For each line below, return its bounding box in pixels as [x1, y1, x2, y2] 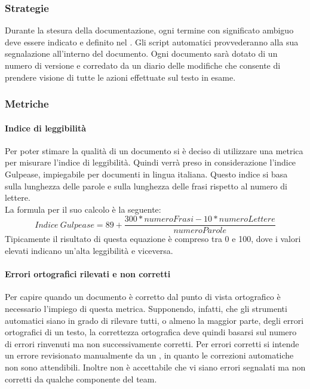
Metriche [5, 96, 49, 111]
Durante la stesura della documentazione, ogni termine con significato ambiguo [5, 24, 294, 36]
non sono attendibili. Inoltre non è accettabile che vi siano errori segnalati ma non [5, 361, 306, 373]
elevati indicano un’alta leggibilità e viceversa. [5, 244, 173, 257]
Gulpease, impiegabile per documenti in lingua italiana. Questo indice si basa [5, 168, 288, 180]
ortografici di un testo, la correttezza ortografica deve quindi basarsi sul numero [5, 326, 297, 338]
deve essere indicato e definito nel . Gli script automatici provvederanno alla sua [5, 35, 299, 48]
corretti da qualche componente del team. [5, 372, 157, 385]
